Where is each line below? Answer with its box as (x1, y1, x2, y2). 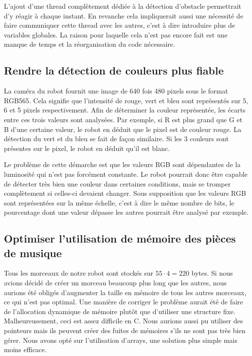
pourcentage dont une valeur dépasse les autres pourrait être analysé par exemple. (4, 207, 249, 217)
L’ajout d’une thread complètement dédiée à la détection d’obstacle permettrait (4, 1, 242, 11)
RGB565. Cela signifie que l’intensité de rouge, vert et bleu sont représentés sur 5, (4, 95, 248, 105)
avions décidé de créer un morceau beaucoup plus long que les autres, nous (4, 278, 227, 288)
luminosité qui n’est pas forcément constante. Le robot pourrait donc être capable (4, 169, 248, 179)
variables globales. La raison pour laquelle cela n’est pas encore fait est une (4, 29, 228, 39)
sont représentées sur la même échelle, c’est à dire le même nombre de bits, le (4, 197, 234, 207)
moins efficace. (4, 344, 47, 355)
